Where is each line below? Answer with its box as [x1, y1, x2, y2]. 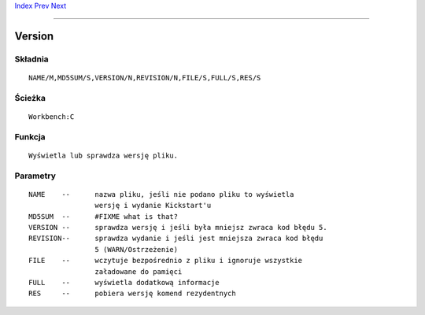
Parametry [14, 170, 57, 181]
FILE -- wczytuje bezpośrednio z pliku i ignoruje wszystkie [28, 256, 303, 265]
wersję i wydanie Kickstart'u [94, 201, 212, 210]
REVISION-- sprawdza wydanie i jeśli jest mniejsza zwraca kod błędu [28, 234, 323, 243]
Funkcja [14, 131, 46, 142]
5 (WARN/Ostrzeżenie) [94, 245, 179, 254]
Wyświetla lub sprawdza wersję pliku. [28, 150, 179, 160]
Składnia [14, 54, 49, 65]
